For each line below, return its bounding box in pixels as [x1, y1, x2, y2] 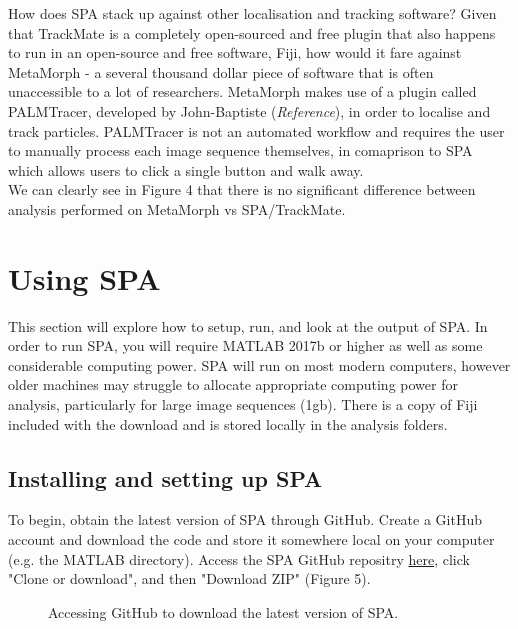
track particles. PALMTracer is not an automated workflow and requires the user [8, 120, 505, 141]
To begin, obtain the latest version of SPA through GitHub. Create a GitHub [8, 509, 482, 530]
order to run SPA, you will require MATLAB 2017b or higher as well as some [8, 335, 483, 356]
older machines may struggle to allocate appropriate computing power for [8, 374, 458, 395]
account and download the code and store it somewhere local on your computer [8, 529, 495, 550]
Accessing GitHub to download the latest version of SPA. [48, 601, 399, 622]
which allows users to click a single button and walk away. [8, 159, 364, 180]
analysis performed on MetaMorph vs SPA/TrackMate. [8, 198, 346, 219]
